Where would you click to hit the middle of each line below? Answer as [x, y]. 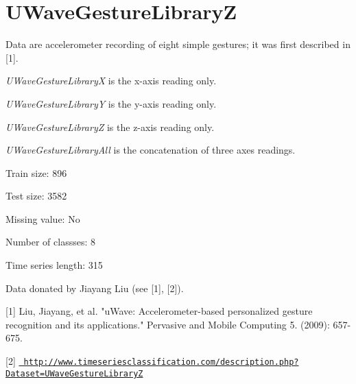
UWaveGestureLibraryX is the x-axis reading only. [111, 81]
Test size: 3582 [36, 196]
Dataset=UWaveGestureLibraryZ [74, 373]
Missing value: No [43, 218]
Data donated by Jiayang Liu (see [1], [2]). [95, 288]
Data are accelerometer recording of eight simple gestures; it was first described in [178, 44]
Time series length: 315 [54, 265]
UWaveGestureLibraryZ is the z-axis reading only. [110, 127]
